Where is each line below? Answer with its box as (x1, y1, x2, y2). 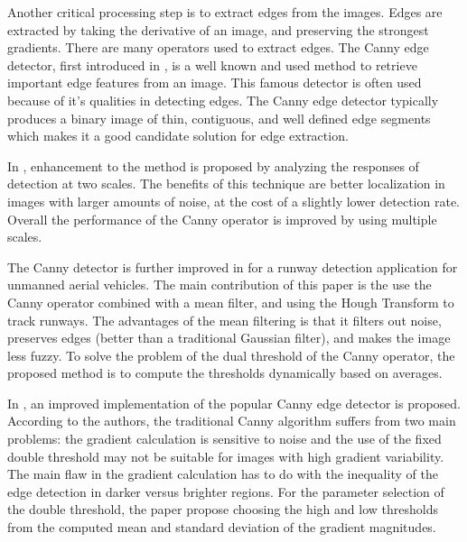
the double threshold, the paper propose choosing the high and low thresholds (7, 500, 438, 519)
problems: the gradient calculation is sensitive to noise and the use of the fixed (7, 429, 442, 448)
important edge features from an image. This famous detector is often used (7, 73, 422, 92)
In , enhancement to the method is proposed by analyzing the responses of (7, 156, 419, 175)
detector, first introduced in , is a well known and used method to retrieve (7, 55, 417, 74)
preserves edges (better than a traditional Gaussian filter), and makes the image (7, 328, 451, 347)
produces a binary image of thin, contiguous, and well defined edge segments (7, 108, 431, 127)
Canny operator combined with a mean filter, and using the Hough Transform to (7, 292, 454, 311)
